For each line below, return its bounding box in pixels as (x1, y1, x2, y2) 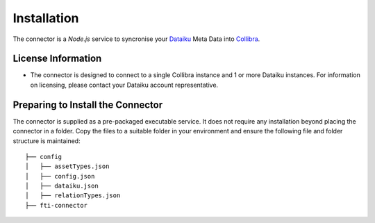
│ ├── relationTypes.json (25, 192, 121, 199)
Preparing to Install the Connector (12, 99, 163, 110)
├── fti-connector (25, 201, 88, 209)
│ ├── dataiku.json (25, 182, 99, 190)
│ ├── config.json (25, 172, 95, 180)
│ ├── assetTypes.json (25, 163, 110, 170)
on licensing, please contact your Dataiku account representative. (30, 81, 219, 89)
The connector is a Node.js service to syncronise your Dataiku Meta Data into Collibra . (12, 35, 260, 43)
